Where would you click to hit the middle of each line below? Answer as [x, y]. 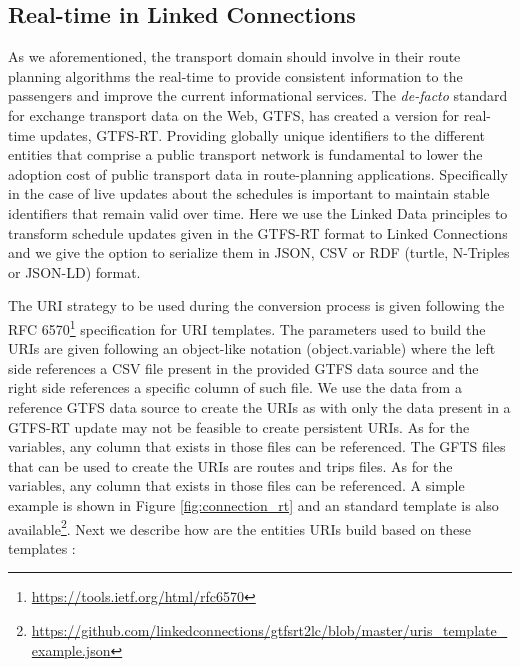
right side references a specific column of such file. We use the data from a [235, 387]
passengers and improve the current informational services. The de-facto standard [258, 95]
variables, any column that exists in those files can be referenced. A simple [236, 485]
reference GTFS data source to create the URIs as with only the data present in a [259, 406]
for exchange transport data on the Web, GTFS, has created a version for [234, 114]
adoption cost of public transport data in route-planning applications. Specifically [258, 173]
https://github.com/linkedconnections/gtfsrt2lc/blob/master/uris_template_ [269, 629]
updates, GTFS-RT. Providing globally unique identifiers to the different [262, 134]
